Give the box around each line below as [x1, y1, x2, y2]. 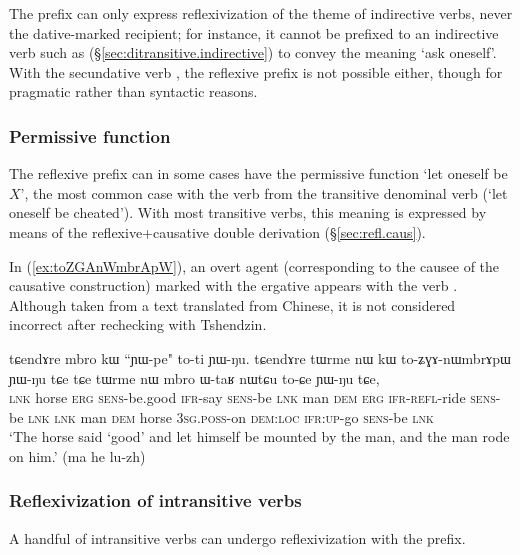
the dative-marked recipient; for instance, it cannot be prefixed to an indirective [9, 22, 499, 43]
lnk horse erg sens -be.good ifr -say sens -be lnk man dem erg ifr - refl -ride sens [9, 387, 496, 408]
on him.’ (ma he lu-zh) [9, 445, 146, 466]
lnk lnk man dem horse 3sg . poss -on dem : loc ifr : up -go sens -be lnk [28, 406, 434, 427]
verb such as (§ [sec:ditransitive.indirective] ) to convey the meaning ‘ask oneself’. [9, 42, 497, 63]
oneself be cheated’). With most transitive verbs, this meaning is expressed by [9, 202, 487, 223]
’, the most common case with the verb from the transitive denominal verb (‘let [20, 182, 508, 203]
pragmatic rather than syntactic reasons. [9, 81, 258, 102]
